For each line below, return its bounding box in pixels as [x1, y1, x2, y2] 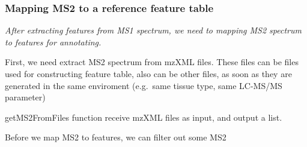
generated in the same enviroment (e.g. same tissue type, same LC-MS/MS [5, 79, 282, 91]
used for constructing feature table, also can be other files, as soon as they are [5, 68, 292, 79]
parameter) [5, 91, 46, 103]
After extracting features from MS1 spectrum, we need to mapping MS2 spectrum [5, 24, 302, 36]
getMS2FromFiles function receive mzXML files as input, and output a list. [5, 111, 282, 123]
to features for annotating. [5, 35, 102, 48]
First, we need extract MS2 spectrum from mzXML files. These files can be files [5, 56, 299, 68]
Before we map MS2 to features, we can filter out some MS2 [5, 131, 226, 143]
